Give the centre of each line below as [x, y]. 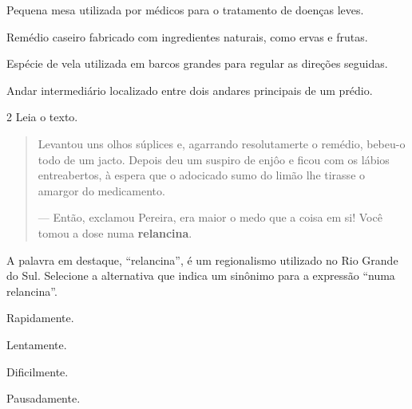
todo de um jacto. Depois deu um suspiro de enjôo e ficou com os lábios [214, 159]
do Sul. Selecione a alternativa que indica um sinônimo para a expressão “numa [201, 275]
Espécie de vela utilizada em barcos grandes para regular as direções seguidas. [197, 63]
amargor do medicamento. [101, 190]
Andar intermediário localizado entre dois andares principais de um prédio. [190, 90]
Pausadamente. [44, 398]
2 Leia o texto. [42, 117]
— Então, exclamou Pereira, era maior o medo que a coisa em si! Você [210, 217]
